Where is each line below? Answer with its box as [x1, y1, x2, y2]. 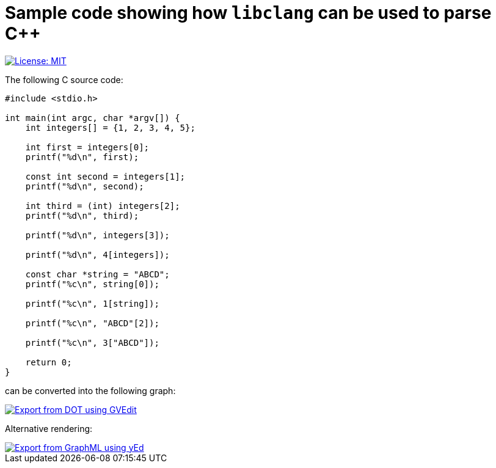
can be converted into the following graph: [5, 385, 176, 396]
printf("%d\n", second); [25, 181, 144, 191]
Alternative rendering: [5, 423, 93, 434]
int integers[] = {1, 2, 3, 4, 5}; [25, 122, 195, 133]
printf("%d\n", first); [25, 152, 139, 162]
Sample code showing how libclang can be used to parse [5, 2, 492, 23]
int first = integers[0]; [25, 142, 150, 152]
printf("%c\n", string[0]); [25, 279, 159, 289]
